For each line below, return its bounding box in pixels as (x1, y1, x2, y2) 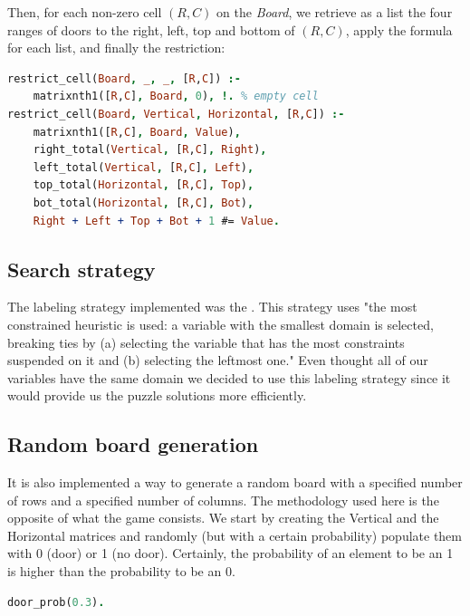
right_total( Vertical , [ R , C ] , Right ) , (33, 143, 267, 157)
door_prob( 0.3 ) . (7, 595, 105, 609)
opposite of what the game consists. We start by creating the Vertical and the (7, 508, 439, 527)
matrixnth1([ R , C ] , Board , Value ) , (33, 125, 241, 139)
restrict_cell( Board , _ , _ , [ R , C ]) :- (7, 72, 241, 85)
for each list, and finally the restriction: (7, 38, 225, 57)
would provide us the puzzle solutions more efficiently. (7, 386, 307, 405)
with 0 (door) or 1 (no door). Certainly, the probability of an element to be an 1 (7, 544, 454, 563)
